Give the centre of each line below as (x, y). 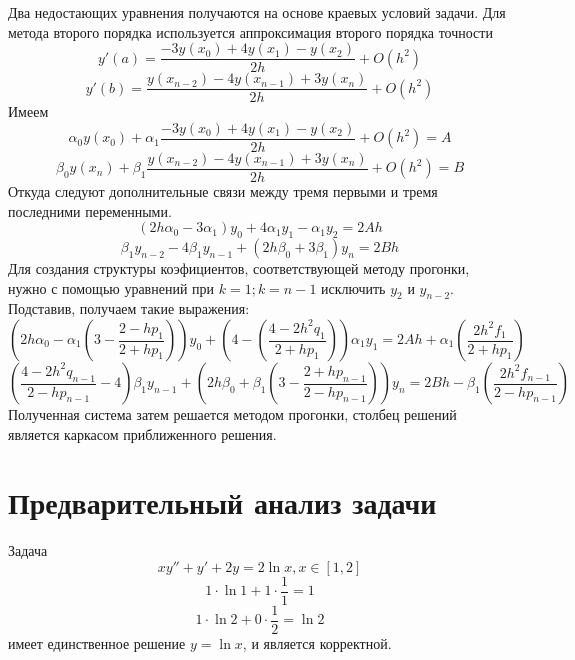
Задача (28, 550)
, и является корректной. (317, 643)
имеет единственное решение (97, 643)
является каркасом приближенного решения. (142, 433)
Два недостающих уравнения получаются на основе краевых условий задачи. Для (257, 12)
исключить (353, 287)
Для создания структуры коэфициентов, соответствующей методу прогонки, (239, 268)
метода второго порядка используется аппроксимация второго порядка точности (250, 31)
